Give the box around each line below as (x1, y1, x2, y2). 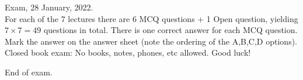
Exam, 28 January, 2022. (5, 1, 93, 13)
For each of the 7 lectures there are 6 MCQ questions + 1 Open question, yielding (5, 12, 298, 24)
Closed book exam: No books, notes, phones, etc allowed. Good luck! (5, 46, 251, 59)
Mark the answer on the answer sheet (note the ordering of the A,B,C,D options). (5, 35, 297, 47)
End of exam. (5, 66, 53, 78)
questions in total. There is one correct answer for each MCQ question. (43, 24, 298, 36)
